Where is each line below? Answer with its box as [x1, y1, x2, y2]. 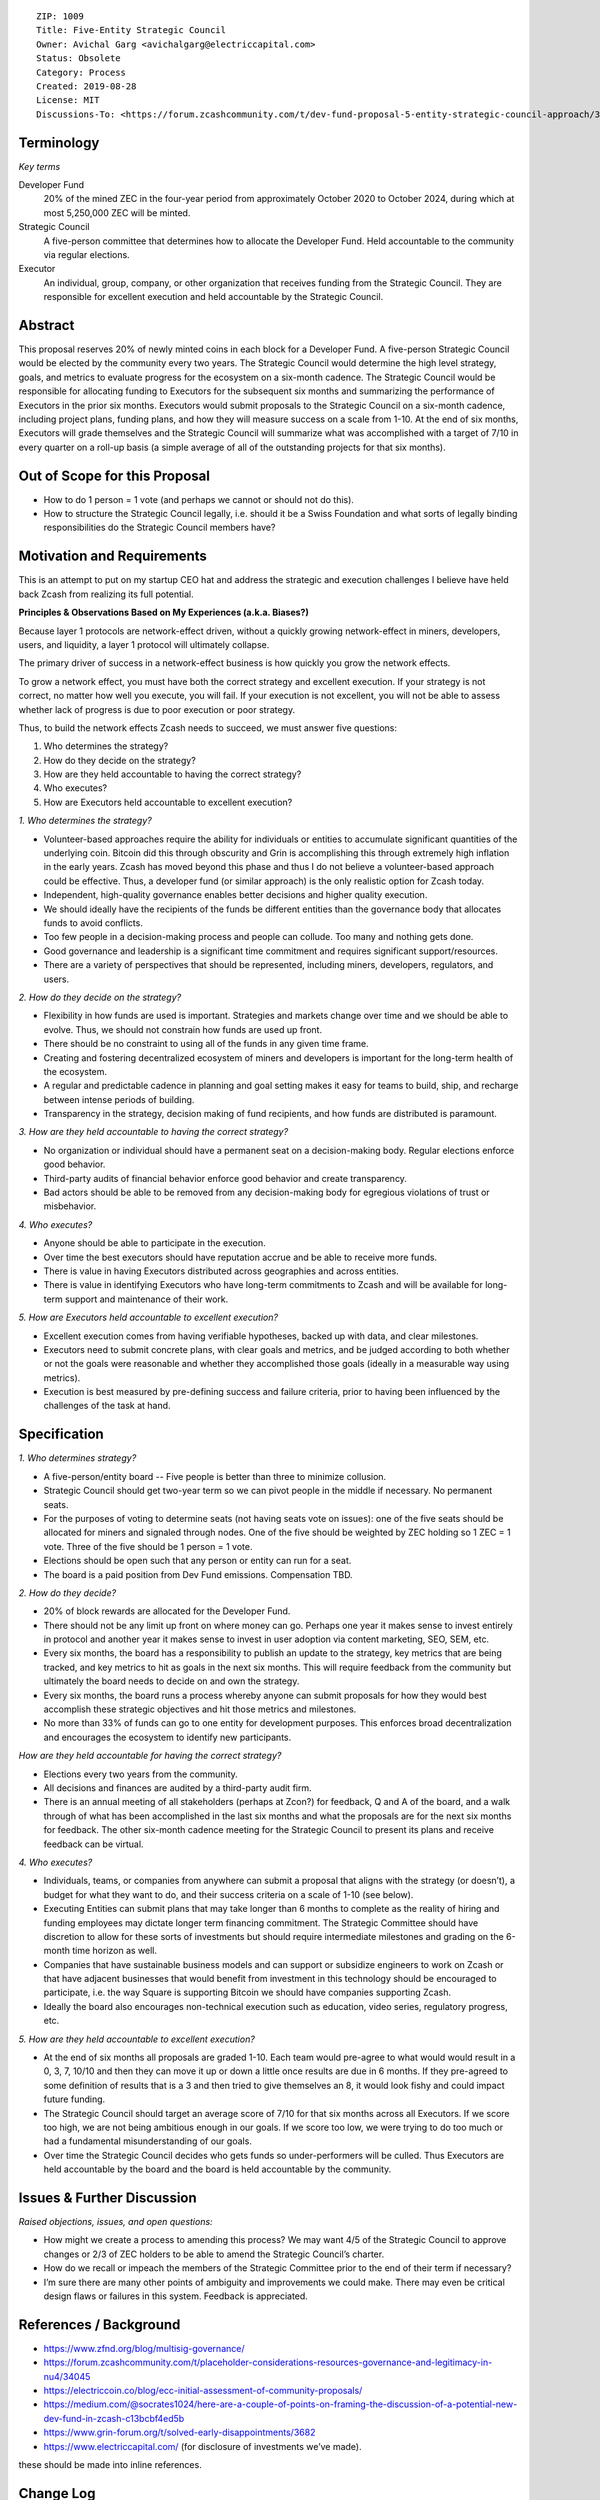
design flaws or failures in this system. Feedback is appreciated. [43, 2290, 309, 2302]
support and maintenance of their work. [65, 1293, 229, 1305]
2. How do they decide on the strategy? [18, 991, 182, 1003]
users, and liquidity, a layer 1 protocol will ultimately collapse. [18, 638, 270, 650]
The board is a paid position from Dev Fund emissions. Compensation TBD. [43, 1568, 354, 1580]
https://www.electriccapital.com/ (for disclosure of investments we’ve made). [43, 2440, 362, 2452]
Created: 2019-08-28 [36, 80, 137, 92]
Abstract [18, 316, 75, 334]
